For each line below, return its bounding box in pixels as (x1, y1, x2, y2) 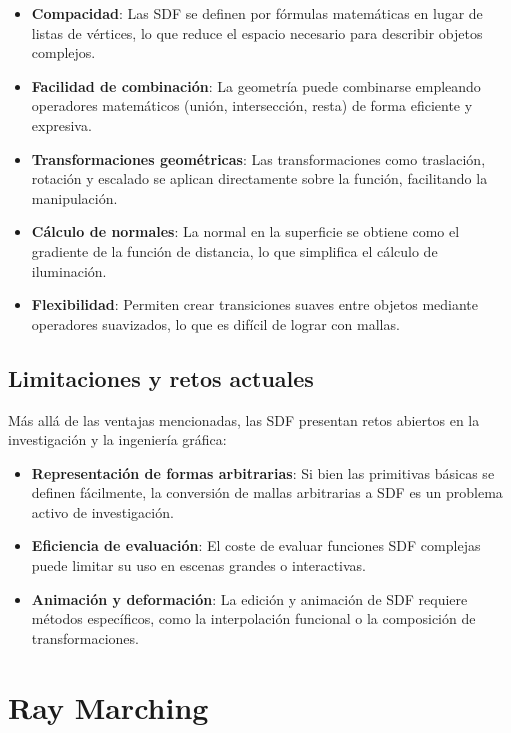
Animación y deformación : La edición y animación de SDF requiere (31, 588, 468, 609)
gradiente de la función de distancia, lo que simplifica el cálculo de (31, 240, 438, 261)
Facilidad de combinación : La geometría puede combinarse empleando (31, 75, 481, 96)
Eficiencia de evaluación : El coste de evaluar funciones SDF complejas (31, 535, 481, 556)
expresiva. (31, 114, 92, 135)
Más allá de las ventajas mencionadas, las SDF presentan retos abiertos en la (8, 409, 480, 430)
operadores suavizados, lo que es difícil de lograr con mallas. (31, 313, 400, 334)
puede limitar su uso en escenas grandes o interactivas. (31, 555, 367, 576)
